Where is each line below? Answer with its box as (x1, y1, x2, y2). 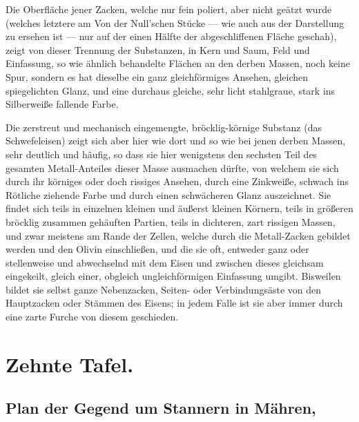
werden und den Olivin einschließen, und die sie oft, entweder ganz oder (6, 242, 309, 256)
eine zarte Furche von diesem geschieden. (6, 309, 179, 324)
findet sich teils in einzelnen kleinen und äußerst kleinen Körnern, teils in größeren (6, 201, 353, 215)
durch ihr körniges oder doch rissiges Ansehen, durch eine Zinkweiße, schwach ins (6, 174, 349, 189)
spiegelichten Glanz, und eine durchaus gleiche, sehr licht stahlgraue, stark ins (6, 83, 336, 97)
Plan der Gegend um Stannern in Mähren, (6, 397, 316, 419)
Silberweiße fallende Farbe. (6, 97, 119, 111)
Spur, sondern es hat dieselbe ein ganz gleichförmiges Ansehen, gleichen (6, 69, 308, 84)
